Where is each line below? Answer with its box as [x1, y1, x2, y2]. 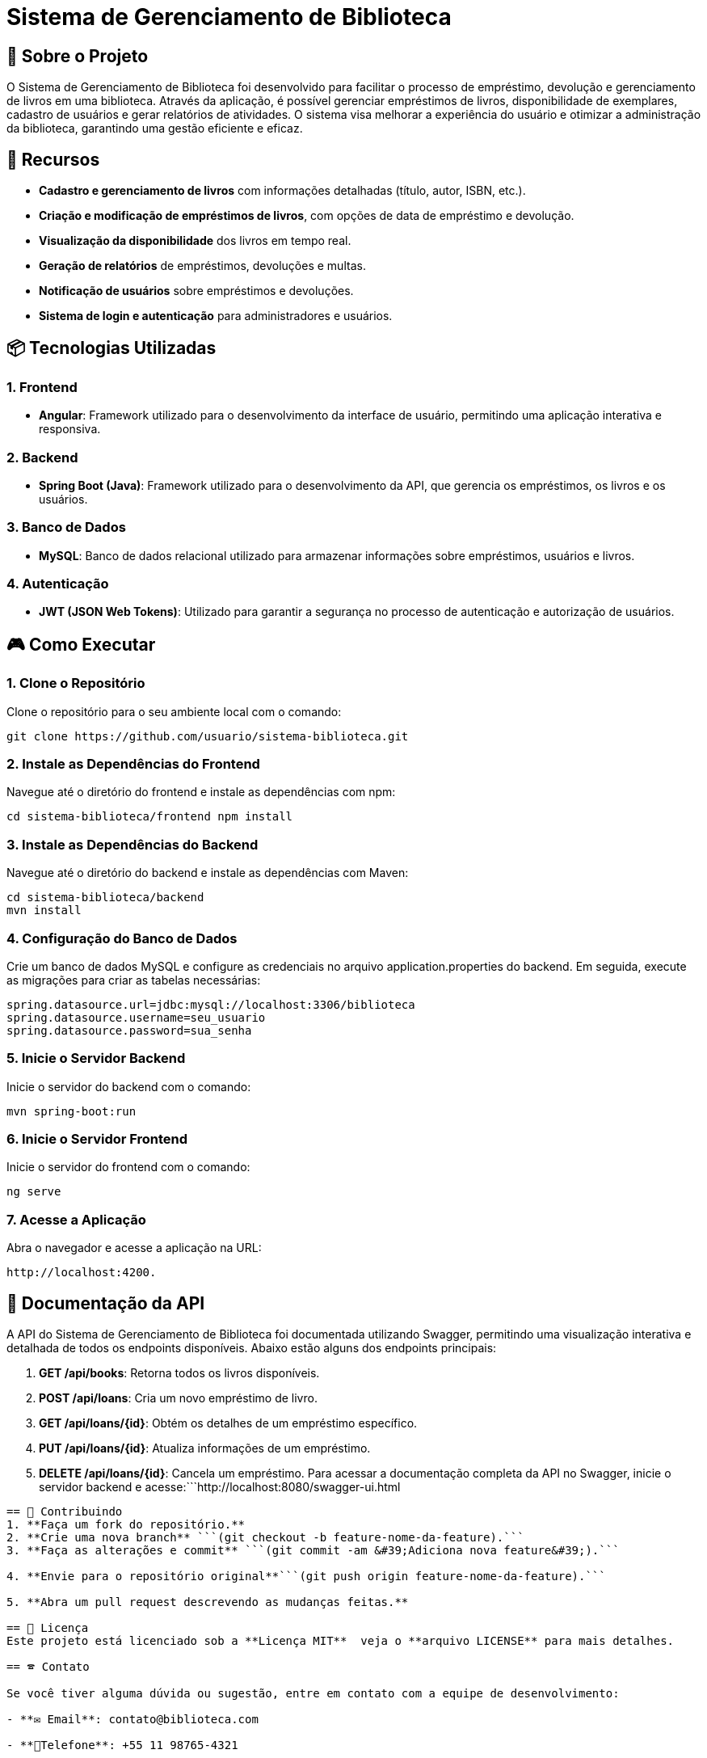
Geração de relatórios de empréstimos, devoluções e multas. [39, 259, 366, 273]
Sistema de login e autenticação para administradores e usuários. [39, 309, 393, 323]
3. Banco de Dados [6, 519, 126, 536]
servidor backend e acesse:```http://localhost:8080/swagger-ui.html [39, 1480, 401, 1495]
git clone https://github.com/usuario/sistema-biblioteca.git [6, 729, 409, 743]
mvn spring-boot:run [6, 1104, 137, 1118]
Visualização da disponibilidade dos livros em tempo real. [39, 234, 351, 248]
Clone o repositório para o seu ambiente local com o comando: [6, 704, 342, 719]
